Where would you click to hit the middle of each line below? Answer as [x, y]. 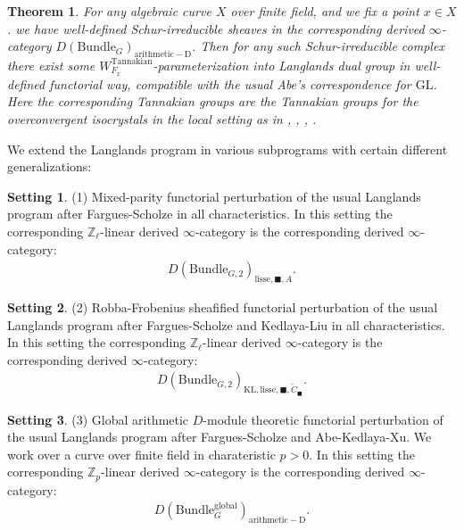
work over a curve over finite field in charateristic [141, 454]
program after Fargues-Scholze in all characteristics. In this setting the [200, 214]
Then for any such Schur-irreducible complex [322, 46]
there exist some [51, 65]
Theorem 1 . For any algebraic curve [109, 11]
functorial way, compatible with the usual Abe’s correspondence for [230, 83]
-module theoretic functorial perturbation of [323, 419]
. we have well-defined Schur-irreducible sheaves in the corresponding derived [216, 28]
